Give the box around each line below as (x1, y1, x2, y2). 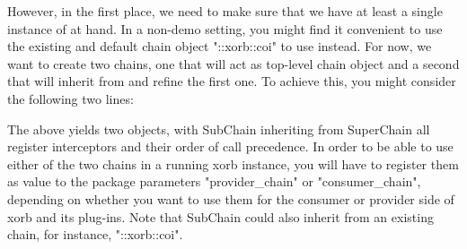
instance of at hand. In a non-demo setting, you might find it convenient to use (7, 19, 443, 38)
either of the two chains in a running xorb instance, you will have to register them (7, 154, 459, 173)
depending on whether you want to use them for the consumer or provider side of (7, 189, 454, 208)
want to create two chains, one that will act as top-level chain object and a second (7, 54, 460, 73)
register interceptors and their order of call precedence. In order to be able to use (7, 137, 454, 156)
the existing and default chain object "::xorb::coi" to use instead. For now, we (7, 37, 432, 56)
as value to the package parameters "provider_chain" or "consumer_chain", (7, 172, 421, 191)
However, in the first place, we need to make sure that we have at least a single (7, 2, 443, 20)
